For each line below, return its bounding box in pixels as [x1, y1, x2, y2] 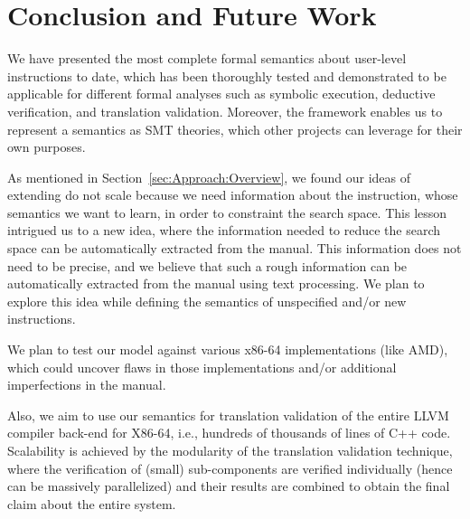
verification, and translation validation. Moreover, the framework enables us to [7, 101, 443, 120]
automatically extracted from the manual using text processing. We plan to [7, 274, 425, 293]
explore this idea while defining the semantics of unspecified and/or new [7, 291, 407, 310]
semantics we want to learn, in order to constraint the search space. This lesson [7, 203, 447, 222]
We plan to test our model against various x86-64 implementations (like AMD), [7, 340, 448, 359]
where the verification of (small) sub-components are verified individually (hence [7, 458, 453, 477]
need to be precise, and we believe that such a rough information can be [7, 256, 408, 275]
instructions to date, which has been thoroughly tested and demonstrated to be [7, 66, 446, 85]
